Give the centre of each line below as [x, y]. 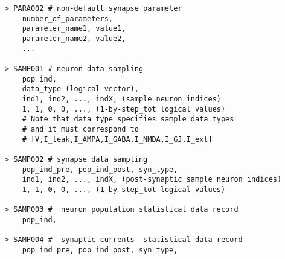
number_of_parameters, [67, 18]
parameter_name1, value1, [74, 29]
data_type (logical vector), [80, 89]
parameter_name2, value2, [74, 38]
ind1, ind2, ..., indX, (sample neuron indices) [121, 99]
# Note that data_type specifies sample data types [128, 119]
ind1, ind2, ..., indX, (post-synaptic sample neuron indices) [152, 180]
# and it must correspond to [80, 129]
